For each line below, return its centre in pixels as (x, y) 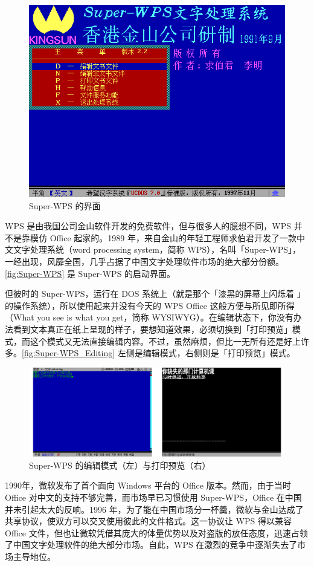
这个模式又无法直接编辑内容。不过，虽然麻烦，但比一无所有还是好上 (165, 341)
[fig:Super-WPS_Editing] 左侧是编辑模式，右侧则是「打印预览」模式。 (159, 353)
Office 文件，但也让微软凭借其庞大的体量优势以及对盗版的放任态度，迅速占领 (156, 532)
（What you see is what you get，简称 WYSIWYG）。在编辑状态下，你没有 (149, 317)
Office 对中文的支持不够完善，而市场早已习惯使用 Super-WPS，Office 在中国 (153, 497)
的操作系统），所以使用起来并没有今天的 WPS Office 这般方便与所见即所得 (150, 305)
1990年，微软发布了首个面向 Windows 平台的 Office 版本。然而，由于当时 (148, 485)
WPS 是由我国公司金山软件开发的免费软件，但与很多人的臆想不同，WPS (148, 226)
